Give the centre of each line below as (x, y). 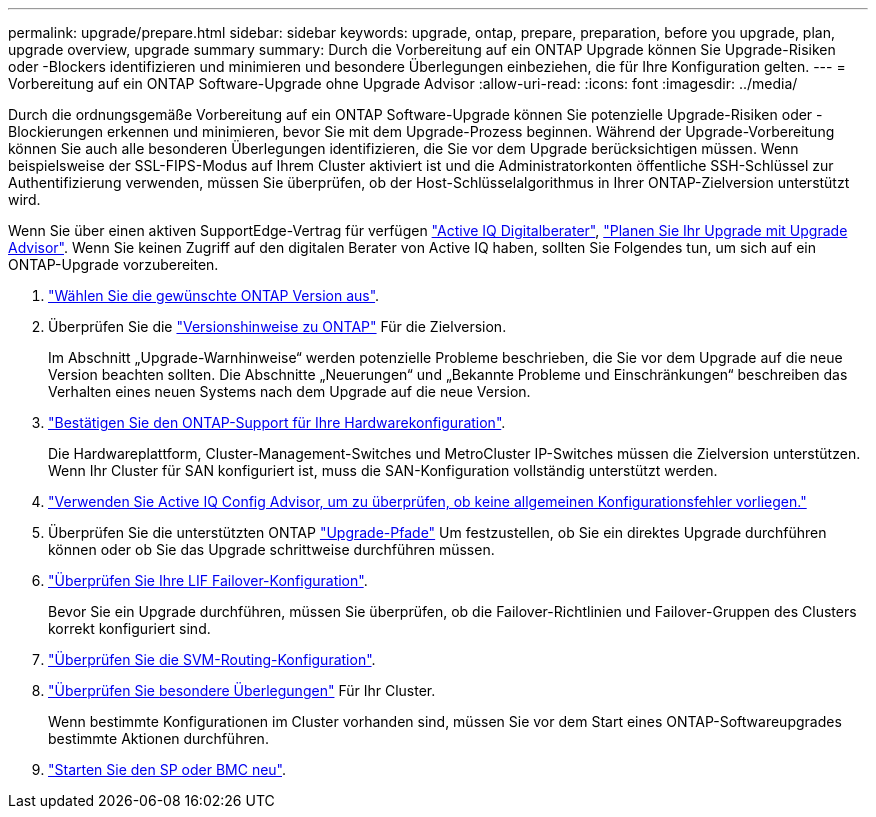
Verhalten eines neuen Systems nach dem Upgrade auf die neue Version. (289, 391)
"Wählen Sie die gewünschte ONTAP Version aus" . (214, 295)
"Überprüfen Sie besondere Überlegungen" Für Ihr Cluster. (242, 690)
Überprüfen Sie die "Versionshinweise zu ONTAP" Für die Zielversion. (277, 326)
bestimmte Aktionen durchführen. (158, 738)
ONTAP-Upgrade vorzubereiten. (113, 264)
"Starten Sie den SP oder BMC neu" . (167, 769)
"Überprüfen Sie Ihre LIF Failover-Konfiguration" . (208, 580)
